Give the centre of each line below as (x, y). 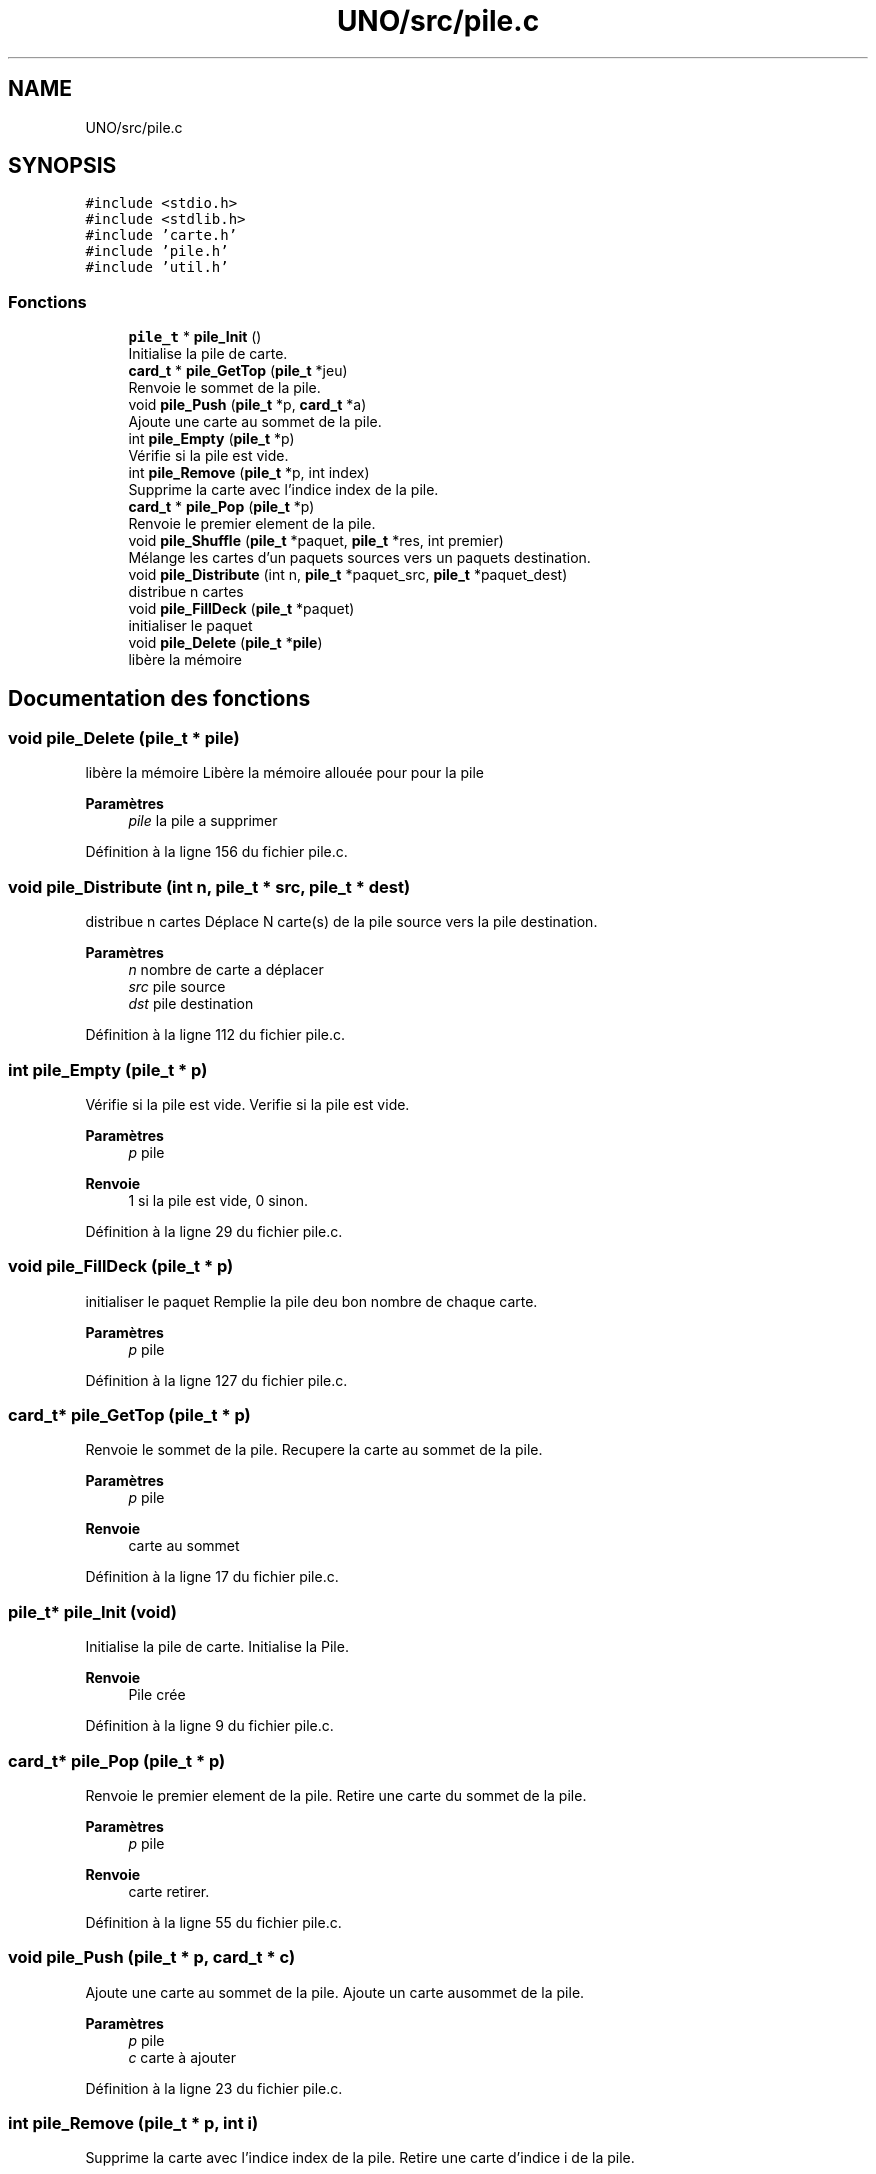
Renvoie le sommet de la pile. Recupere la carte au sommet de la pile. (314, 1450)
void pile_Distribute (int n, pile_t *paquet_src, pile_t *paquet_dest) (348, 575)
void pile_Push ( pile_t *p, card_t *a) (247, 405)
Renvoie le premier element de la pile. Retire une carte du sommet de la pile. (336, 1795)
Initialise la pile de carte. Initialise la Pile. (217, 1647)
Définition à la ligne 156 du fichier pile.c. (216, 852)
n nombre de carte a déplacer (226, 970)
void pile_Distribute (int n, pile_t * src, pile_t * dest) (209, 886)
